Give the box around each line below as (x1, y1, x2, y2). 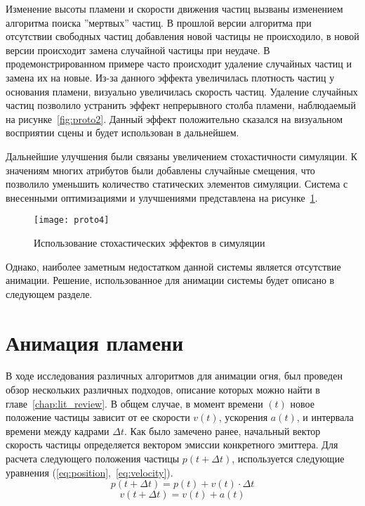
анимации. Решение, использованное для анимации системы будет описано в (6, 273, 335, 287)
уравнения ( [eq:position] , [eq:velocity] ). (6, 465, 173, 479)
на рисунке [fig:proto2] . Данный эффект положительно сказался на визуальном (6, 111, 343, 126)
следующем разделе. (6, 286, 93, 301)
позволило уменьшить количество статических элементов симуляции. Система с (6, 176, 348, 191)
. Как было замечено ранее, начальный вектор (124, 423, 321, 438)
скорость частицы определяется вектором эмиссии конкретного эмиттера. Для (6, 437, 338, 452)
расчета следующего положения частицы (6, 451, 180, 466)
